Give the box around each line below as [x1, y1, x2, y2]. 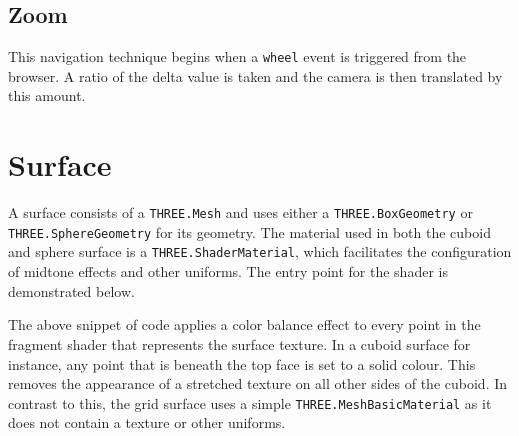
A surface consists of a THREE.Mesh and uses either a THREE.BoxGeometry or [8, 202, 473, 223]
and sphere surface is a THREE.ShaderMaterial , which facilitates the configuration [8, 241, 512, 262]
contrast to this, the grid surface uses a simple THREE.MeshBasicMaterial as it [8, 392, 492, 413]
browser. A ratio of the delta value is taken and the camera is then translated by [8, 65, 503, 86]
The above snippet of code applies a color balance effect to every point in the [8, 314, 481, 335]
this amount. [8, 85, 86, 106]
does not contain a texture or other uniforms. [8, 412, 286, 433]
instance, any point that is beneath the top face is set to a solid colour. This [8, 353, 476, 374]
